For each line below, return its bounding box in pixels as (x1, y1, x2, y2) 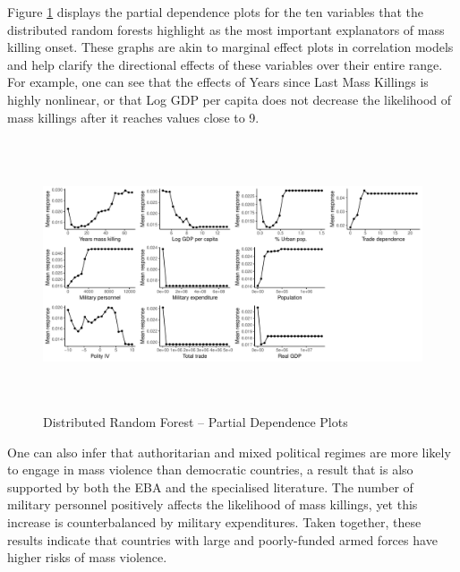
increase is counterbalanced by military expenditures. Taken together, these (7, 513, 422, 532)
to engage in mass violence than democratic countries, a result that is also (7, 460, 413, 479)
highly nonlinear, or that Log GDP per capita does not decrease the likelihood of (7, 90, 452, 108)
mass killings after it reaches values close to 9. (7, 107, 260, 126)
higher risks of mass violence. (7, 548, 167, 567)
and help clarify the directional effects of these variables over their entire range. (7, 55, 443, 73)
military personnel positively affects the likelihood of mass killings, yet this (7, 495, 418, 514)
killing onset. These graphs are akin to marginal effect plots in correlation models (7, 38, 454, 56)
